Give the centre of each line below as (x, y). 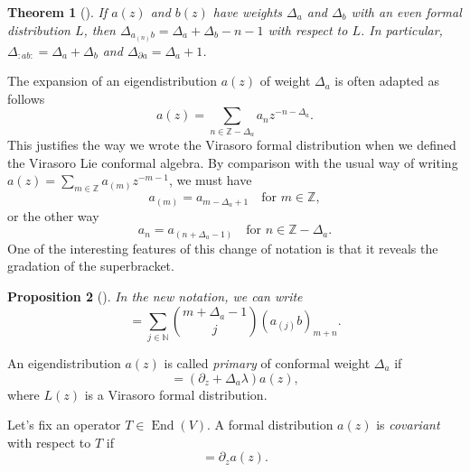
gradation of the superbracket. (91, 266)
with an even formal (406, 12)
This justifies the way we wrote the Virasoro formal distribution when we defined (232, 145)
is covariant (408, 425)
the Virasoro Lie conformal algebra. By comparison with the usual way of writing (233, 162)
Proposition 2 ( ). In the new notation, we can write (155, 296)
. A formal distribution (270, 425)
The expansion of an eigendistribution (113, 81)
